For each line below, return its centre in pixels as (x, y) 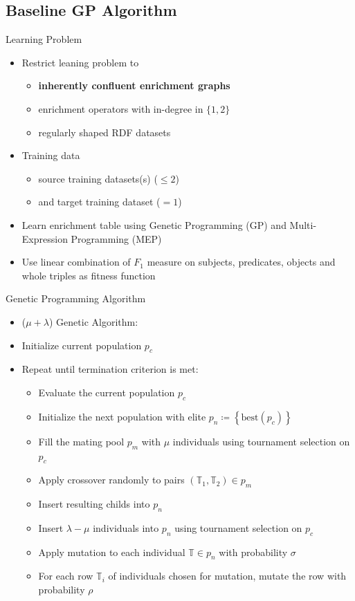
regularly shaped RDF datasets (104, 132)
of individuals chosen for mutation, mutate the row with (227, 576)
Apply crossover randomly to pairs (111, 480)
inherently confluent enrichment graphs (134, 85)
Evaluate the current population (107, 392)
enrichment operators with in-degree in (121, 108)
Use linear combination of (76, 262)
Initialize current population (82, 345)
